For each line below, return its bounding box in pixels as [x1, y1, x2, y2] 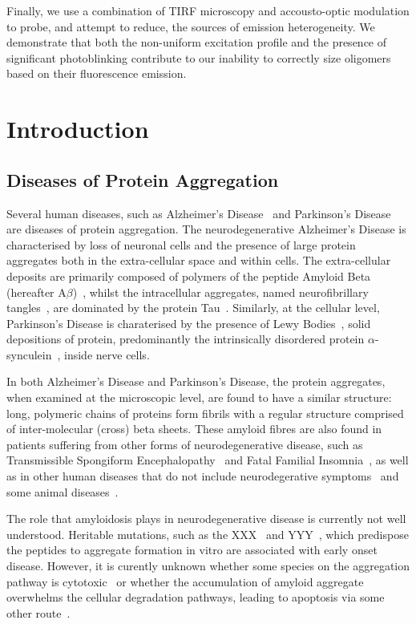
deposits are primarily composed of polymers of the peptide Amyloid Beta [6, 267, 371, 284]
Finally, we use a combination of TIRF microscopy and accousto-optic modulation [6, 2, 410, 18]
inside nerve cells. [64, 346, 150, 363]
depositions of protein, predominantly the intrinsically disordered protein [6, 330, 365, 347]
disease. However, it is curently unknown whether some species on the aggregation [6, 557, 410, 574]
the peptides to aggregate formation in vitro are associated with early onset [6, 541, 378, 558]
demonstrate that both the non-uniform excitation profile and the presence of [6, 34, 387, 51]
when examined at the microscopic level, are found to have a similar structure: [6, 389, 392, 406]
